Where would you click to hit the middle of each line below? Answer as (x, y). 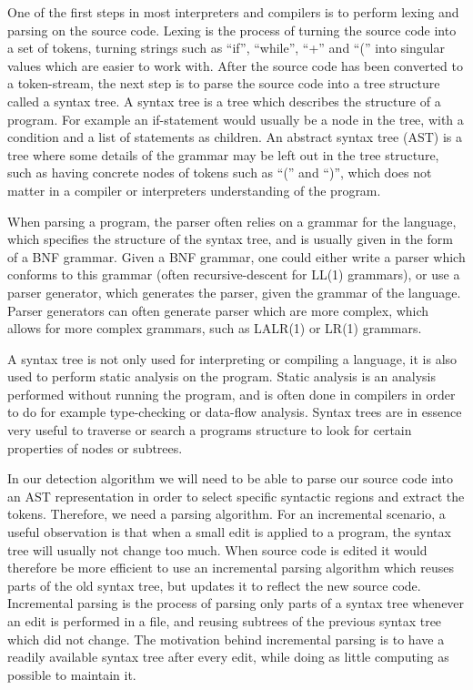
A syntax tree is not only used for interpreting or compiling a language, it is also (232, 358)
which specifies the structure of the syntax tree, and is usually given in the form (230, 239)
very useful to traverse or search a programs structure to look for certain (210, 430)
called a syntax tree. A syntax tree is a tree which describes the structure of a (224, 101)
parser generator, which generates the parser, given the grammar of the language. (234, 292)
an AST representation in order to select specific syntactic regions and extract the (236, 496)
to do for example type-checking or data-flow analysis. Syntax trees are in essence (235, 412)
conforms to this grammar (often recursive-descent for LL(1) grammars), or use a (234, 274)
